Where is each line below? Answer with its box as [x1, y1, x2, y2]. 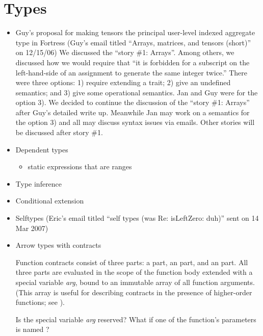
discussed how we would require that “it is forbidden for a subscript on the [15, 57, 250, 67]
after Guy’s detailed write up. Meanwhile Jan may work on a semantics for [15, 107, 250, 117]
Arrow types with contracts [15, 240, 101, 250]
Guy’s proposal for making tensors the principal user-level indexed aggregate [15, 27, 255, 38]
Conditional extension [15, 195, 84, 206]
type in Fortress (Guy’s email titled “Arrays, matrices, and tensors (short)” [15, 37, 251, 47]
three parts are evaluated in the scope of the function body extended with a [15, 267, 253, 277]
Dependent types [15, 144, 68, 154]
